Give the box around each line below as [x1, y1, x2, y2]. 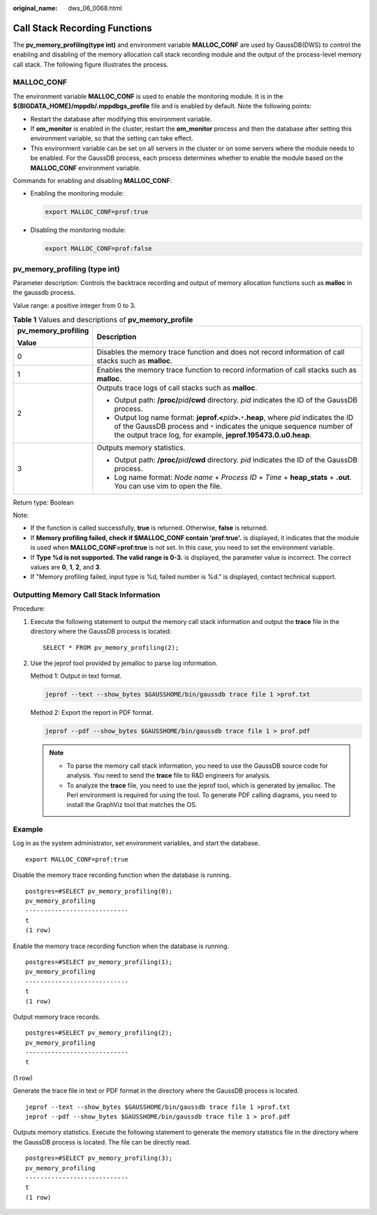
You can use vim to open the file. [114, 481, 223, 490]
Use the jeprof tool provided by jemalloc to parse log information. [30, 659, 218, 667]
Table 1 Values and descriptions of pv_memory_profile [13, 315, 193, 325]
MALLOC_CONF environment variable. [30, 163, 141, 172]
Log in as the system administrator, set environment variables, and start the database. [13, 839, 260, 847]
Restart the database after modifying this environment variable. [30, 115, 212, 123]
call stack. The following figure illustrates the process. [13, 60, 169, 68]
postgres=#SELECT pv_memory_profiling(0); [25, 887, 173, 895]
